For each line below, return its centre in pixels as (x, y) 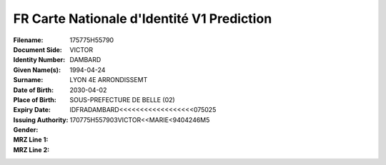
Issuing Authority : (41, 120)
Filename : (28, 40)
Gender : (26, 130)
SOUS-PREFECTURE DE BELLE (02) (122, 99)
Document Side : (38, 49)
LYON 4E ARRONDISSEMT (109, 80)
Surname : (28, 80)
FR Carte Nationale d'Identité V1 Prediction (143, 19)
